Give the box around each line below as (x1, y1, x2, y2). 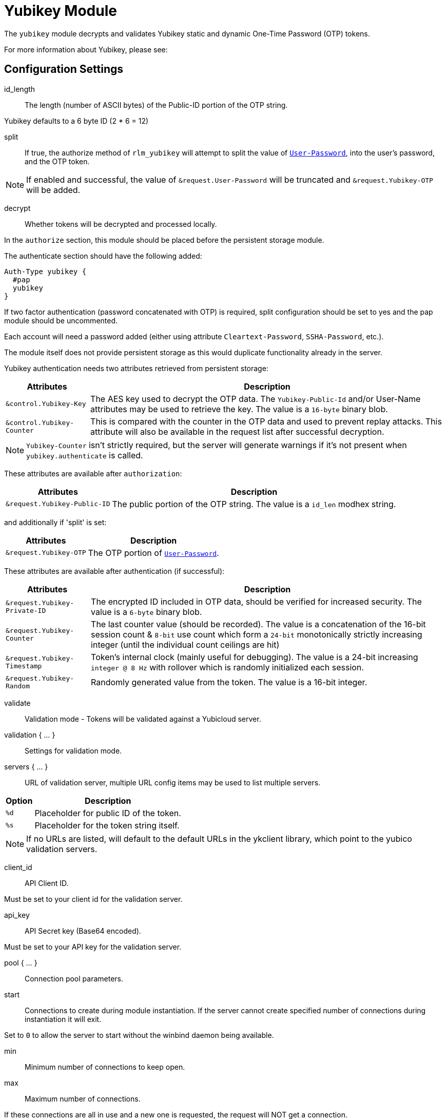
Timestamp (6, 662, 42, 670)
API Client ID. (25, 878, 69, 888)
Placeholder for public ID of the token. (34, 807, 181, 818)
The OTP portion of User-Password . (88, 547, 219, 558)
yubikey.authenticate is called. (26, 450, 143, 460)
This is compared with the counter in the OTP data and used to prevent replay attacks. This (90, 416, 442, 427)
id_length (4, 84, 35, 93)
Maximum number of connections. (25, 1094, 141, 1103)
